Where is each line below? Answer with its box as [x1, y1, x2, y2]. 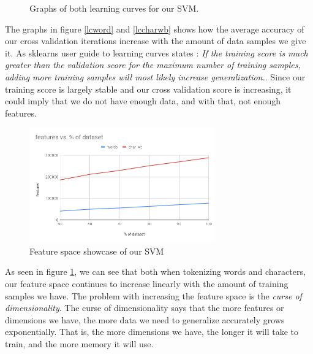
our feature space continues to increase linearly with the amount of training [5, 277, 288, 290]
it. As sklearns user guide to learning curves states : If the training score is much [5, 46, 308, 59]
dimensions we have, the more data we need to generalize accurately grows [5, 313, 285, 326]
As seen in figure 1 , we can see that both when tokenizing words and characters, [5, 265, 306, 278]
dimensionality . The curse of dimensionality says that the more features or [5, 301, 284, 314]
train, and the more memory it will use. [5, 337, 154, 350]
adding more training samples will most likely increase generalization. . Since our [5, 70, 306, 83]
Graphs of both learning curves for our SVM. [29, 2, 199, 14]
